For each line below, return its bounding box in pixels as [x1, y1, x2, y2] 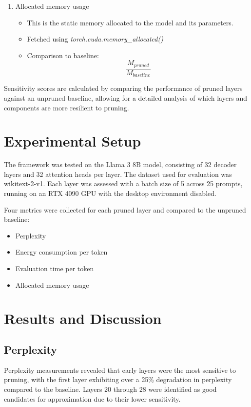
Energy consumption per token [15, 247, 108, 257]
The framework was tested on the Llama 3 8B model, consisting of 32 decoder [4, 159, 237, 170]
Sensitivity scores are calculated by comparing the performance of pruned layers [4, 83, 243, 93]
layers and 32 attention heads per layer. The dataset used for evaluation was [4, 169, 232, 179]
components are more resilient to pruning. [4, 102, 129, 112]
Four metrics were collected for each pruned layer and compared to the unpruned [4, 204, 246, 214]
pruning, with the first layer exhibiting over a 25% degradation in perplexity [4, 374, 232, 385]
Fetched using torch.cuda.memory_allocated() [27, 34, 163, 44]
